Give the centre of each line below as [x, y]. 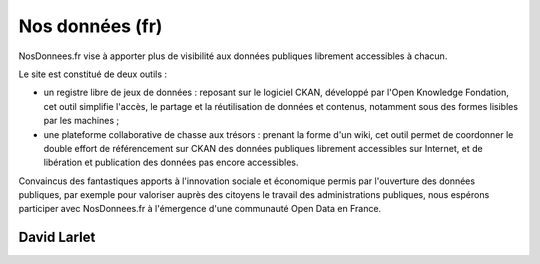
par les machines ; [81, 121]
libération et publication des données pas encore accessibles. [171, 162]
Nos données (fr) [90, 26]
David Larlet [57, 237]
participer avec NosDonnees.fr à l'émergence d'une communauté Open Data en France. [200, 209]
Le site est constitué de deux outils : [93, 74]
